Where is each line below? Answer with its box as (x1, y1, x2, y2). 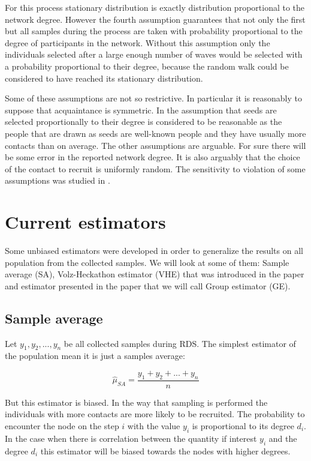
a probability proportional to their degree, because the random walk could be (5, 59, 289, 72)
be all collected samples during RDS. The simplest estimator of (64, 337, 296, 349)
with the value (127, 420, 180, 432)
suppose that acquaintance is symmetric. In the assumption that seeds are (5, 103, 277, 116)
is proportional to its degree (192, 420, 294, 432)
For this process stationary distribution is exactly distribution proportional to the (5, 1, 305, 13)
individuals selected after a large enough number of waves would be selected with (5, 48, 303, 61)
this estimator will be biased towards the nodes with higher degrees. (40, 444, 291, 457)
